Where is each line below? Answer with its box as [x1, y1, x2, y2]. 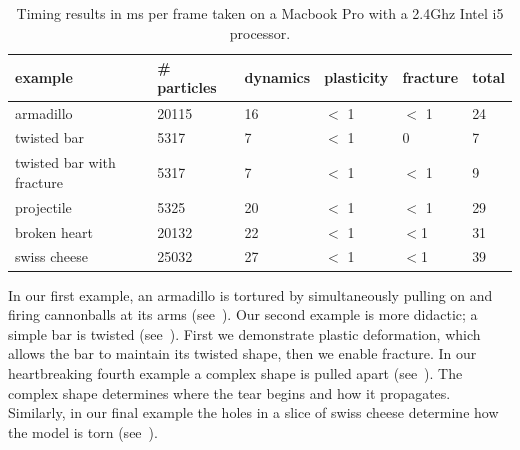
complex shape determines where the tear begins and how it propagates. [8, 382, 451, 403]
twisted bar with [15, 152, 116, 173]
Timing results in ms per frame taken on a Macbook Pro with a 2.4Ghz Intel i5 [16, 3, 504, 23]
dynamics [244, 66, 311, 87]
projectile [15, 196, 72, 217]
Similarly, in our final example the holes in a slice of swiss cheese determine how [8, 402, 499, 423]
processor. [229, 22, 291, 43]
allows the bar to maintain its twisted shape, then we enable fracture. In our [8, 343, 477, 364]
